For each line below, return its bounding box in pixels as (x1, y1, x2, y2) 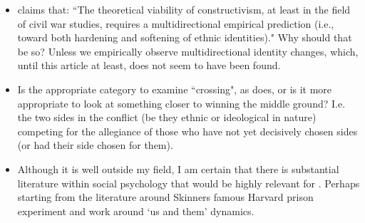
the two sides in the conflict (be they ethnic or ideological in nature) (17, 110, 317, 125)
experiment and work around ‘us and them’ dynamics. (17, 203, 255, 218)
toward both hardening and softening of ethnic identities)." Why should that (17, 30, 352, 45)
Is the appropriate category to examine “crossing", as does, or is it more (17, 81, 332, 96)
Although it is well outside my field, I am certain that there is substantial (17, 161, 339, 176)
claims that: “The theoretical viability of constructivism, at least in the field (17, 2, 351, 16)
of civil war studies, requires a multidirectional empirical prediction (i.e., (17, 16, 334, 31)
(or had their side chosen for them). (17, 138, 173, 152)
